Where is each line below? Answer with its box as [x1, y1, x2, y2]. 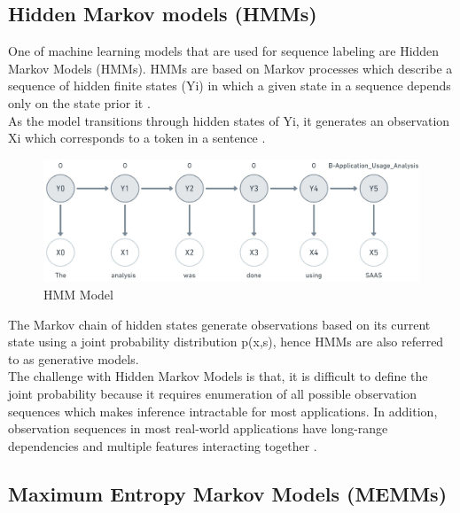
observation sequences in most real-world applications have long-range [8, 419, 388, 438]
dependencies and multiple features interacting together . [8, 436, 317, 455]
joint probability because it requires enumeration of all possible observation [8, 385, 417, 403]
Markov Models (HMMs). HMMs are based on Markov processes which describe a [8, 58, 453, 77]
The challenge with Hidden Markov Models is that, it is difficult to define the [8, 367, 428, 385]
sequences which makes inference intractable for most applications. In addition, [8, 401, 438, 420]
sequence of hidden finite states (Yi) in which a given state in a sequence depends [8, 76, 451, 95]
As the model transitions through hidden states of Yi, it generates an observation [8, 111, 450, 129]
